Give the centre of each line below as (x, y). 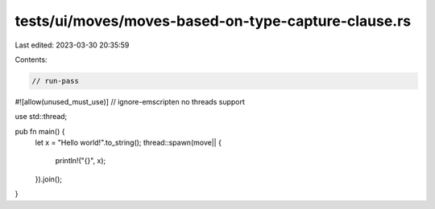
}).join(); (48, 179)
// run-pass (56, 81)
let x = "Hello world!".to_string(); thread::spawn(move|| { (128, 143)
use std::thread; (41, 117)
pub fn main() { (40, 131)
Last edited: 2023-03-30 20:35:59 (72, 45)
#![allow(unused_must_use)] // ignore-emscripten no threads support (130, 101)
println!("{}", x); (81, 161)
